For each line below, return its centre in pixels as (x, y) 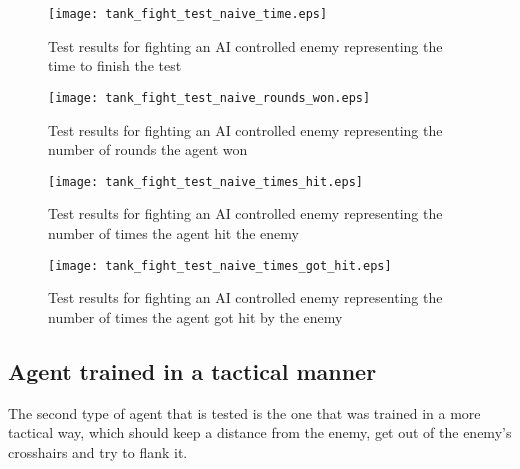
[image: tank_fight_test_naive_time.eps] (188, 14)
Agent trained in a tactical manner (192, 370)
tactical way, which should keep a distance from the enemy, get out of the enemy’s (260, 432)
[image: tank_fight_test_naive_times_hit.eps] (205, 181)
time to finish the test (115, 65)
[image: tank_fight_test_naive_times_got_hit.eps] (220, 265)
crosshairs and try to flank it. (98, 451)
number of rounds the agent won (148, 149)
